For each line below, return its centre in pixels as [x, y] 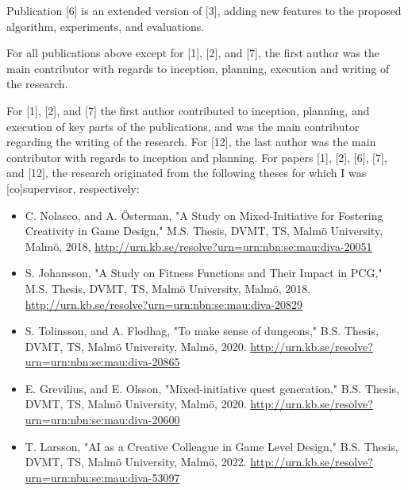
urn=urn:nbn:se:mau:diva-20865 [102, 362]
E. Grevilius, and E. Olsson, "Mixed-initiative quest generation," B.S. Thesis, [212, 388]
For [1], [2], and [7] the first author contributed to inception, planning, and [188, 110]
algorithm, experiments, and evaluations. [106, 26]
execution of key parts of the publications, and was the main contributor [183, 126]
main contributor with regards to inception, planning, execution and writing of [198, 68]
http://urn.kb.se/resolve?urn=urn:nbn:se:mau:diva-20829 [164, 304]
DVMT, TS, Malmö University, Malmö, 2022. [136, 462]
